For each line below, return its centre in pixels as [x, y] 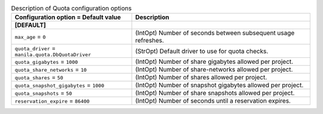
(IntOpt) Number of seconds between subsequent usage [215, 33]
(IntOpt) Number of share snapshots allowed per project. [215, 93]
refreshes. [150, 41]
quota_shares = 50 [39, 78]
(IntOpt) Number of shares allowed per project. [201, 78]
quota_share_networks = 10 [51, 70]
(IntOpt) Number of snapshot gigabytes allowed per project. [220, 85]
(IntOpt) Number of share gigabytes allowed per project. [214, 61]
